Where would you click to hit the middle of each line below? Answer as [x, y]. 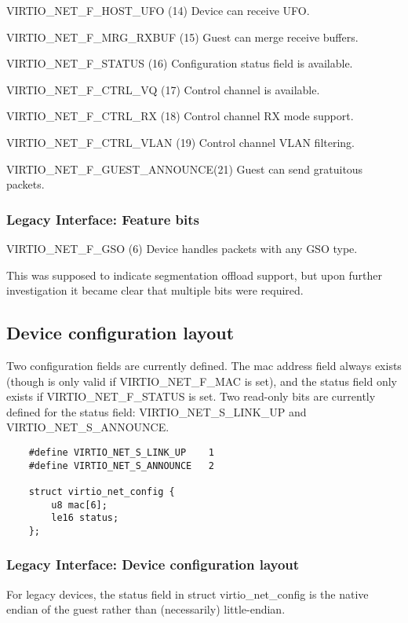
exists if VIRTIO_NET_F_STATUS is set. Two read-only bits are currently [191, 396]
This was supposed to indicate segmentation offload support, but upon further [194, 275]
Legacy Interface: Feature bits [103, 219]
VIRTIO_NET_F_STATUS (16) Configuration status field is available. [180, 63]
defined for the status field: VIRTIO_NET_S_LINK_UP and [157, 411]
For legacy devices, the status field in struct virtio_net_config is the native [188, 594]
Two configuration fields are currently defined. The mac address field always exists [204, 365]
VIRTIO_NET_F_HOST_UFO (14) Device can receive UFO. [158, 10]
